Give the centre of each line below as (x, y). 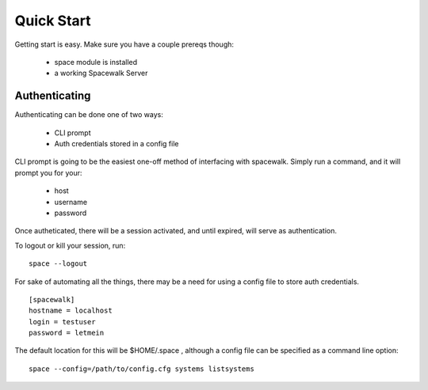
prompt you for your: (48, 172)
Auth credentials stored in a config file (117, 144)
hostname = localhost (71, 311)
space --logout (58, 264)
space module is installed (96, 62)
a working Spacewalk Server (101, 73)
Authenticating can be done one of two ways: (89, 115)
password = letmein (67, 333)
